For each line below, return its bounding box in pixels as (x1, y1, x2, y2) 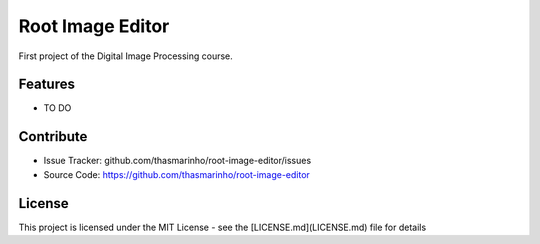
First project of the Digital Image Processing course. (18, 50, 234, 62)
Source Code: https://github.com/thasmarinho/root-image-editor (43, 168, 310, 180)
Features (18, 76, 75, 93)
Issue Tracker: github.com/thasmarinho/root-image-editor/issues (43, 155, 312, 167)
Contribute (18, 128, 88, 145)
